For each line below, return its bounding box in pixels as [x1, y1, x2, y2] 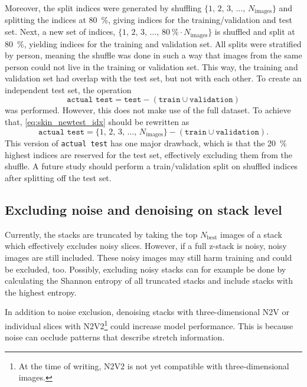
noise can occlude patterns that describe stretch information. [5, 331, 225, 343]
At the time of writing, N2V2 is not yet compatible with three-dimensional [18, 359, 289, 372]
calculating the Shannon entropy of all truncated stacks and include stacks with [5, 274, 293, 287]
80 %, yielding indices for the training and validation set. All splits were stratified [5, 37, 302, 50]
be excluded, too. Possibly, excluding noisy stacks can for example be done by [5, 263, 286, 275]
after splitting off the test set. [5, 171, 112, 183]
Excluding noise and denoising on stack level [5, 200, 282, 218]
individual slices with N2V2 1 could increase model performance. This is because [5, 317, 293, 332]
